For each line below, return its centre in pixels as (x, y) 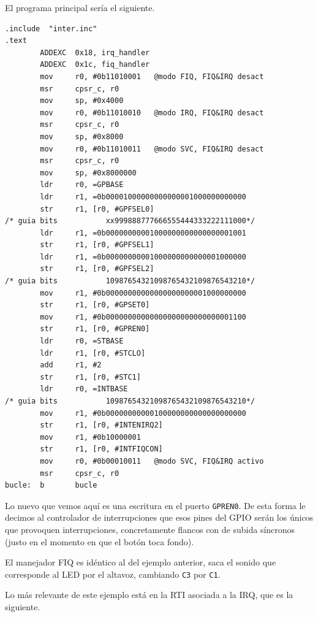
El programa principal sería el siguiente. (80, 7)
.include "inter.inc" (51, 29)
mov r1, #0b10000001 (90, 437)
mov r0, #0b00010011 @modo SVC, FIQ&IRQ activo (152, 461)
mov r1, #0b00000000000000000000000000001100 (143, 317)
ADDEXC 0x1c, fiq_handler (95, 65)
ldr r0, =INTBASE (84, 389)
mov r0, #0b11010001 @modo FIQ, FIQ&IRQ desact (152, 76)
